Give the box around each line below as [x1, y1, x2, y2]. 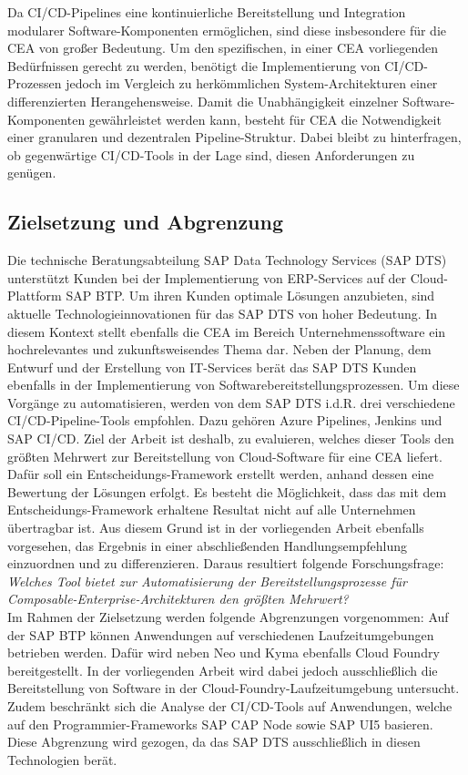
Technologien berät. [7, 750, 117, 769]
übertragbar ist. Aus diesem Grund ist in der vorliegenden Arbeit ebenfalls [7, 518, 424, 537]
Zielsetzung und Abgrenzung [7, 208, 284, 236]
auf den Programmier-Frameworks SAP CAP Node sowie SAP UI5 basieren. [7, 714, 433, 733]
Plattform [7, 286, 62, 305]
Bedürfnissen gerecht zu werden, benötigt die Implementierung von [7, 56, 381, 75]
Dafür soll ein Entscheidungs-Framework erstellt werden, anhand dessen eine [7, 464, 434, 484]
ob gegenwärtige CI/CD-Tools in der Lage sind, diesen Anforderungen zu [7, 145, 415, 164]
